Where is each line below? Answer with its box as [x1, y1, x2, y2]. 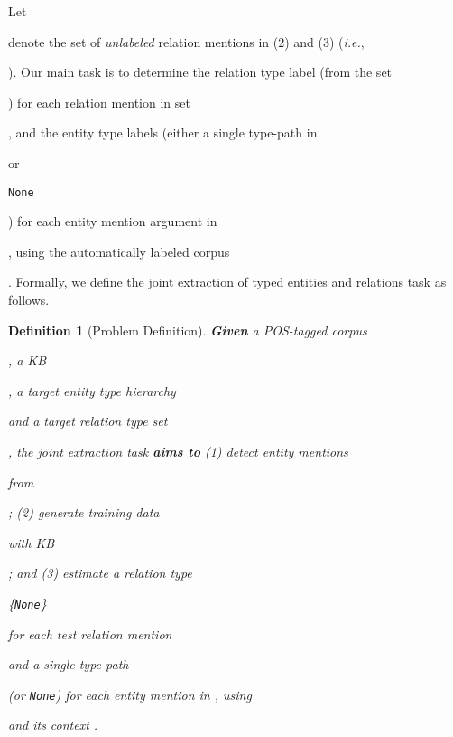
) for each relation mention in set [8, 92, 190, 111]
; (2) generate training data [8, 503, 160, 522]
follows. [8, 290, 50, 308]
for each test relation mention [8, 624, 172, 643]
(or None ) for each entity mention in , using [8, 685, 252, 704]
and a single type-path [8, 655, 129, 674]
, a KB [8, 351, 47, 370]
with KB [8, 533, 55, 552]
